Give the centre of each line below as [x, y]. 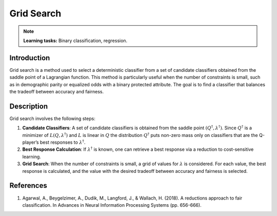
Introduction [30, 58]
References [28, 185]
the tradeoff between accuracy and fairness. [57, 92]
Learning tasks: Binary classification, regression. [75, 41]
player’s [31, 142]
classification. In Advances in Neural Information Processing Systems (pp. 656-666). [112, 205]
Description [29, 106]
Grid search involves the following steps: [53, 119]
